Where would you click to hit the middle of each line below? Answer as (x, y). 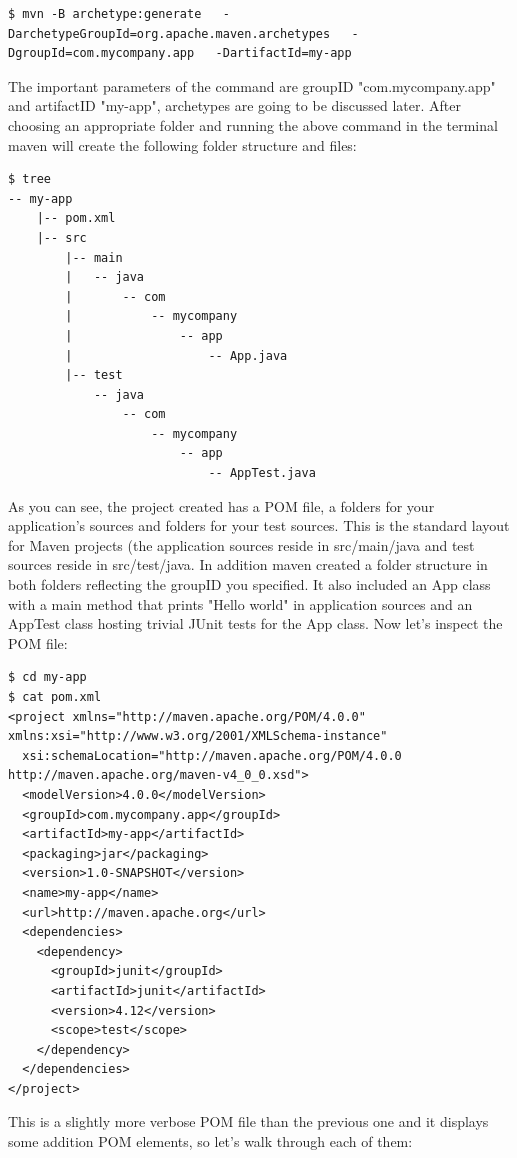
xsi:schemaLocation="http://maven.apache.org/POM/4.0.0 (212, 755)
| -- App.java (176, 355)
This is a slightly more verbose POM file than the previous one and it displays (248, 1121)
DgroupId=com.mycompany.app (101, 53)
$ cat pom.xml (55, 697)
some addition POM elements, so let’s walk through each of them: (210, 1141)
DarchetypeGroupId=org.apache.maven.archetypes (169, 33)
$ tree (29, 179)
